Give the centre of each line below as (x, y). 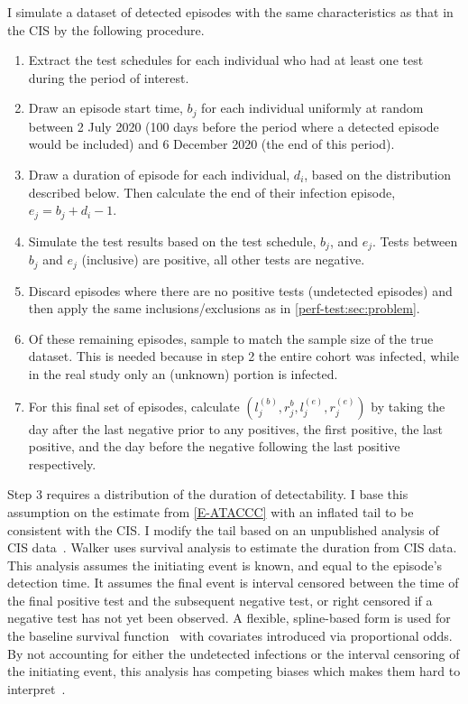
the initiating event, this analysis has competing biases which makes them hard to (234, 671)
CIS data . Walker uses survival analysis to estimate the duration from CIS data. (232, 547)
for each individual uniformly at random (312, 108)
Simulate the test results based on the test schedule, (172, 241)
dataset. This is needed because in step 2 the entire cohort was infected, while (244, 356)
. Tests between (415, 241)
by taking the (408, 406)
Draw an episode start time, (106, 108)
